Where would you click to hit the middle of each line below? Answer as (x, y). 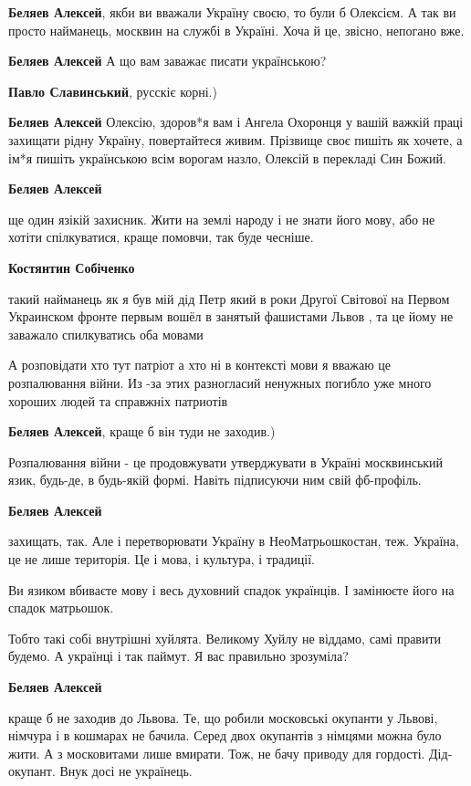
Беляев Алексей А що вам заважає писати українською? (167, 61)
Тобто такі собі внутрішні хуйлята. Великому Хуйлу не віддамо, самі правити (225, 638)
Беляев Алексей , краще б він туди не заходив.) (142, 431)
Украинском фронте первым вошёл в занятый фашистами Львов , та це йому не (231, 316)
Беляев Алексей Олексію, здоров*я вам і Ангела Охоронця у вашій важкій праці (236, 122)
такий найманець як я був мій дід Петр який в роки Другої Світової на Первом (229, 298)
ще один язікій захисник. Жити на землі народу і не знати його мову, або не (222, 219)
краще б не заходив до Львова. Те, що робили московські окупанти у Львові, (223, 717)
